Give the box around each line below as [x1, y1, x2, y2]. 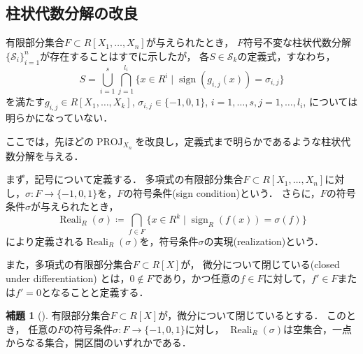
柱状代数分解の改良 [6, 2, 138, 24]
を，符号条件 [139, 233, 199, 248]
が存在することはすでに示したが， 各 [40, 48, 210, 63]
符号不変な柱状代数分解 [243, 35, 351, 50]
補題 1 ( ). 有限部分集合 [6, 308, 111, 323]
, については [303, 94, 358, 109]
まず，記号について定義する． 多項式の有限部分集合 [6, 172, 243, 186]
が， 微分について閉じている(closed [180, 257, 340, 272]
